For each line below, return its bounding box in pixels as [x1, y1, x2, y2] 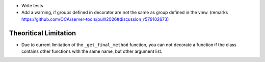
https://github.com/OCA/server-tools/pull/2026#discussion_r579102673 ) [21, 16, 169, 22]
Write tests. [21, 3, 45, 8]
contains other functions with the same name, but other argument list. [21, 48, 162, 54]
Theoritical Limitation [9, 29, 76, 37]
